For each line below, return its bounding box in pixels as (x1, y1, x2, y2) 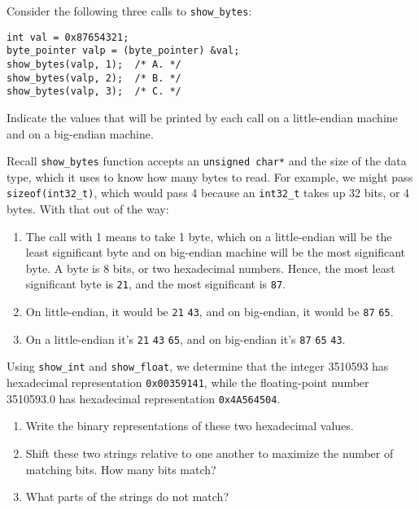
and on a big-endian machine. (7, 125, 154, 142)
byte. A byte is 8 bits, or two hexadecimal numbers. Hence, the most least (25, 259, 395, 276)
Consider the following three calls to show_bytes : (7, 2, 252, 19)
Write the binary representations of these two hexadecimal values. (25, 417, 354, 434)
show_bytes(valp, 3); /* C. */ (7, 86, 181, 98)
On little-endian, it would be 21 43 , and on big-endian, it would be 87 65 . (25, 303, 394, 320)
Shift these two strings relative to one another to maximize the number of (25, 444, 394, 461)
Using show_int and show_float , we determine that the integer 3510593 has (7, 358, 389, 375)
